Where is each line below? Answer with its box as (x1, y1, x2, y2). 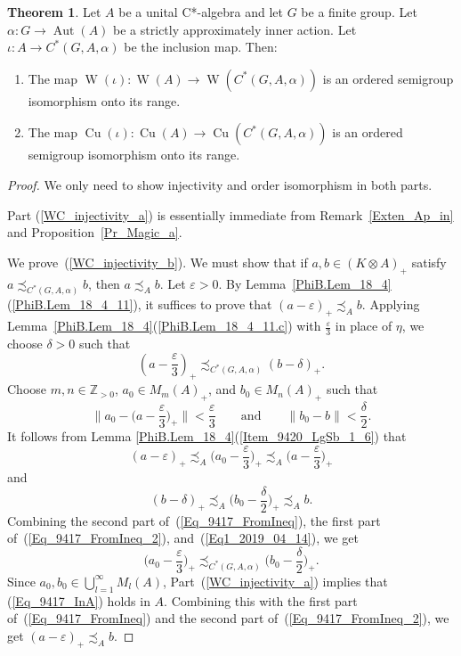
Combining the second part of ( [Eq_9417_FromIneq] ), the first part (7, 511, 381, 529)
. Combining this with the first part (164, 591, 358, 610)
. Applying (361, 295, 420, 314)
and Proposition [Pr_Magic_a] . (7, 223, 182, 242)
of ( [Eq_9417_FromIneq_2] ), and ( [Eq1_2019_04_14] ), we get (7, 529, 360, 547)
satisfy (411, 252, 447, 271)
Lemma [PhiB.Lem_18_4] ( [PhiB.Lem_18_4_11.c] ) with (7, 316, 321, 335)
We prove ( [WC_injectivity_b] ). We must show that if (7, 252, 308, 271)
